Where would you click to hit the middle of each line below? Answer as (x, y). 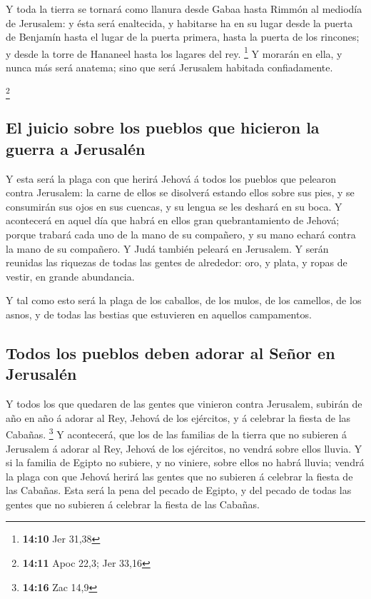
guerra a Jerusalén (76, 148)
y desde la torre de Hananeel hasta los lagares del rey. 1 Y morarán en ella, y (174, 52)
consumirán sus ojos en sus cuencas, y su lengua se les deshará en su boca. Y (174, 206)
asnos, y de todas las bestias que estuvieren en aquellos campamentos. (159, 314)
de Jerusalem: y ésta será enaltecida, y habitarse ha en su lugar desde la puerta (179, 22)
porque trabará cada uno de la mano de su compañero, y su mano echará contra (181, 234)
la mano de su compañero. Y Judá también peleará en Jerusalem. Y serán (167, 248)
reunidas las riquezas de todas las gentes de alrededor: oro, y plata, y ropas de (177, 262)
